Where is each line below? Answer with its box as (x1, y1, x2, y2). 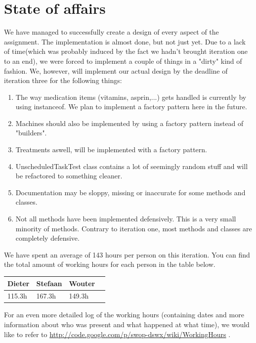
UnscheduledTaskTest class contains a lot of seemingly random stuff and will (15, 161, 248, 171)
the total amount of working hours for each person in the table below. (4, 259, 215, 269)
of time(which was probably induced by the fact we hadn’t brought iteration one (4, 46, 248, 56)
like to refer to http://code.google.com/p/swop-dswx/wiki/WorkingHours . (4, 329, 231, 339)
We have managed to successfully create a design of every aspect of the (4, 27, 219, 37)
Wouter (69, 278, 95, 288)
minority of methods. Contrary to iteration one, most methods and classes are (15, 223, 252, 233)
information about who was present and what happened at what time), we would (4, 319, 250, 330)
